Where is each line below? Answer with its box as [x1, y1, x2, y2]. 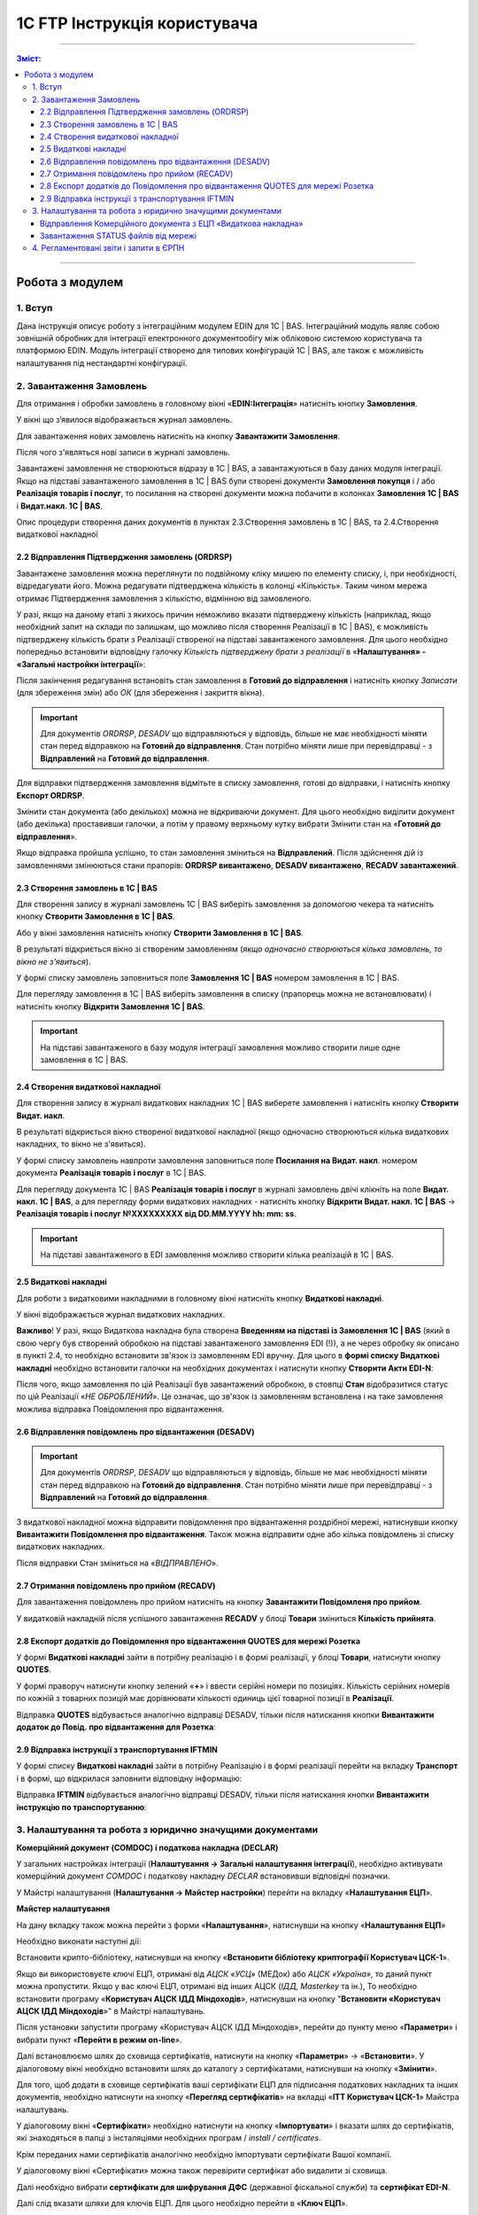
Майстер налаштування [16, 1903, 111, 1914]
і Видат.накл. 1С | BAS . [16, 501, 104, 511]
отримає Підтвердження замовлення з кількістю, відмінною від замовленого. [16, 593, 312, 603]
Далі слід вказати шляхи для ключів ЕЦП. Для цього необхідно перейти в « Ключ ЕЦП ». [16, 2198, 349, 2209]
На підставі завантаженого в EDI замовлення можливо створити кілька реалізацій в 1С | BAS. [40, 1249, 394, 1260]
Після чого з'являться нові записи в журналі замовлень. [16, 447, 230, 458]
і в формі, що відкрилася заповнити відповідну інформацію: [16, 1773, 243, 1784]
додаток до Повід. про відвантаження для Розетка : [16, 1721, 216, 1732]
